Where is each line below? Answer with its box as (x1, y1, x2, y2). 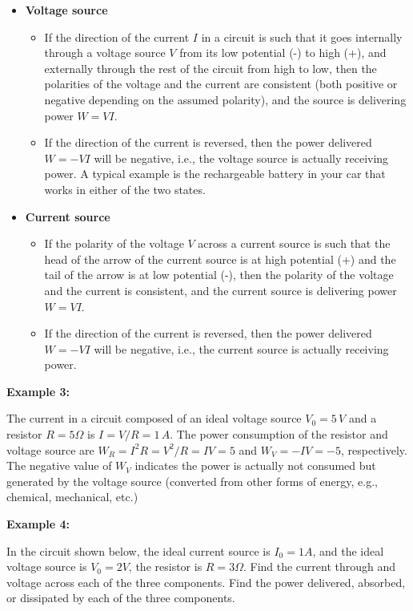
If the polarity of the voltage (44, 235, 184, 252)
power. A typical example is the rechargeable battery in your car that (44, 165, 386, 182)
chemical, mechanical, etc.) (6, 488, 138, 505)
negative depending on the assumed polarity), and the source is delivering (44, 91, 407, 107)
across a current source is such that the (198, 235, 391, 252)
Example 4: (6, 516, 70, 532)
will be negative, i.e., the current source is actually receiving (94, 340, 389, 357)
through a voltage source (44, 44, 166, 61)
